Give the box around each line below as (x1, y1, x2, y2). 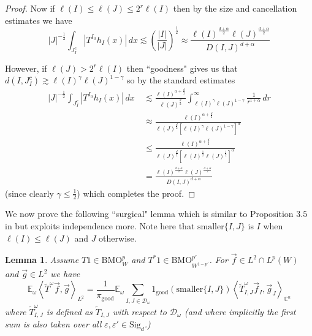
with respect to (112, 305, 167, 318)
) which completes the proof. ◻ (77, 186, 196, 199)
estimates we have (5, 13, 72, 26)
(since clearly (5, 186, 54, 199)
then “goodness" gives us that (126, 61, 238, 74)
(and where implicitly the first (184, 305, 296, 318)
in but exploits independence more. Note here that (5, 220, 195, 232)
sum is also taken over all (5, 318, 102, 330)
